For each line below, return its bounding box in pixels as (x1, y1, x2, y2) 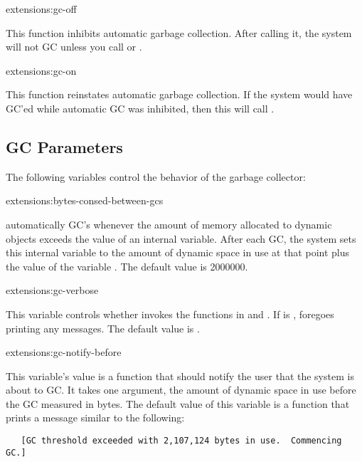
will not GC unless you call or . (6, 39, 142, 54)
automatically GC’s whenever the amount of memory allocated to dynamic (6, 216, 332, 231)
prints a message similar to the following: (6, 410, 185, 425)
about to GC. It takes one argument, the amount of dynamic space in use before (6, 382, 356, 397)
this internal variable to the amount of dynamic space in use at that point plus (6, 245, 350, 260)
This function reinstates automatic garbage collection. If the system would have (6, 87, 353, 102)
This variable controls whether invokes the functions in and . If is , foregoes (6, 306, 334, 321)
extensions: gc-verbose (6, 283, 99, 298)
